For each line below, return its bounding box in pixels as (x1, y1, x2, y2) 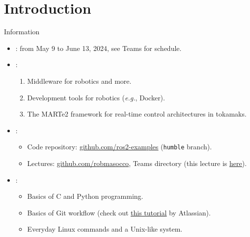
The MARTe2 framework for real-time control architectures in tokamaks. (27, 109, 247, 119)
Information (4, 26, 40, 37)
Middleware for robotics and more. (27, 75, 132, 86)
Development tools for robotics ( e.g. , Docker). (27, 92, 165, 102)
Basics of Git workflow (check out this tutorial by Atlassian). (27, 207, 211, 217)
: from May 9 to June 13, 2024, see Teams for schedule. (15, 43, 182, 53)
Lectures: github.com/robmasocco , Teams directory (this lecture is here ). (27, 158, 247, 168)
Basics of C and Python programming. (27, 191, 143, 201)
